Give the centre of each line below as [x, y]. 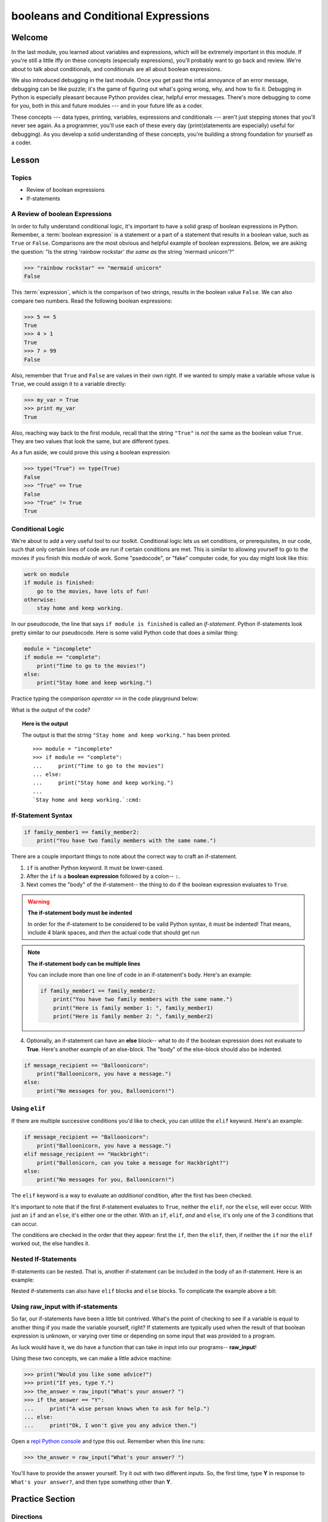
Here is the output [45, 724]
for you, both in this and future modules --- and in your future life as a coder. [107, 106]
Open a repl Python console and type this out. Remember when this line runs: [108, 1441]
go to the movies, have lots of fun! [93, 591]
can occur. [25, 1224]
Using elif [28, 1109]
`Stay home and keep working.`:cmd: [87, 800]
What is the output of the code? [51, 710]
